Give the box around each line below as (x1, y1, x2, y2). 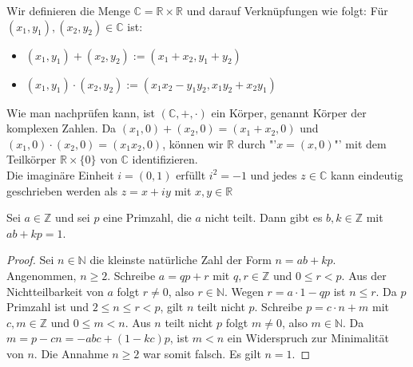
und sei (55, 209, 90, 226)
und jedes (250, 166, 297, 183)
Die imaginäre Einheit (6, 166, 114, 183)
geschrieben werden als (6, 182, 118, 199)
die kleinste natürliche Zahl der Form (89, 251, 272, 268)
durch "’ (237, 135, 277, 152)
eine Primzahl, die (103, 209, 192, 226)
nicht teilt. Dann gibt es (205, 209, 323, 226)
